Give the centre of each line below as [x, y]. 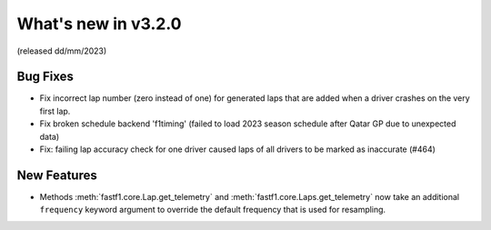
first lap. [55, 111]
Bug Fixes [45, 77]
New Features [57, 175]
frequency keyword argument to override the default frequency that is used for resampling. [213, 210]
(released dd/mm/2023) [62, 51]
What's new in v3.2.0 [99, 24]
